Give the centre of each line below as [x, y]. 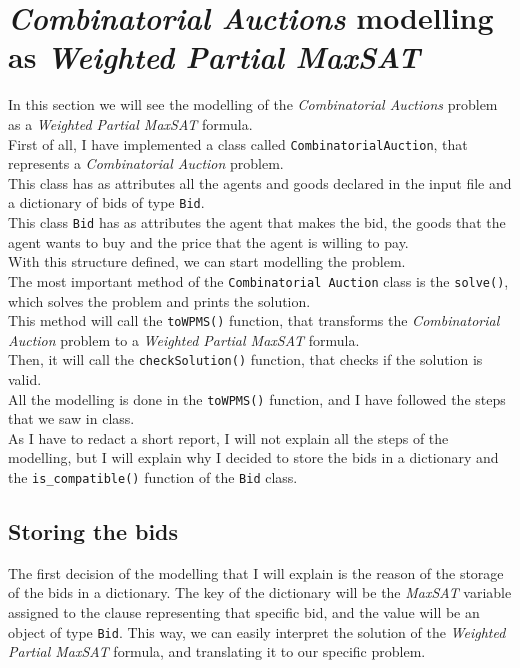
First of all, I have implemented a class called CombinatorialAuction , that [238, 143]
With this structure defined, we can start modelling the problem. [207, 261]
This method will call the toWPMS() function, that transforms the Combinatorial [254, 320]
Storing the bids [93, 531]
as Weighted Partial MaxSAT [214, 57]
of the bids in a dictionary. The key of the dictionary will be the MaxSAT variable [260, 592]
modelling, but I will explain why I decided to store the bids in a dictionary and [253, 457]
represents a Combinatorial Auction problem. [146, 163]
